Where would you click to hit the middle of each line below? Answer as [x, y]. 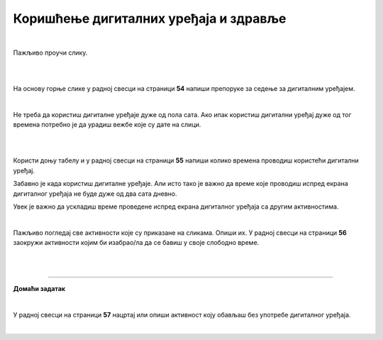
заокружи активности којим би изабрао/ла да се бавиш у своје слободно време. [136, 243]
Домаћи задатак [39, 289]
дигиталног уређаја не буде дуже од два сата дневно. [95, 193]
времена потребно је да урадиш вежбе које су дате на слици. [107, 125]
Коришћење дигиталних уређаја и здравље [150, 18]
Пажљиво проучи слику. [50, 53]
